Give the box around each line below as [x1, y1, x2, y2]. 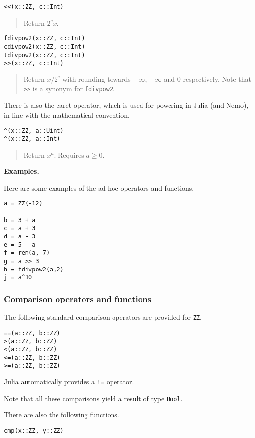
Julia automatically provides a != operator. [4, 376, 134, 387]
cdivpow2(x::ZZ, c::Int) [4, 43, 85, 50]
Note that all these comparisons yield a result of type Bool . [4, 393, 183, 403]
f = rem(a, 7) [4, 249, 50, 257]
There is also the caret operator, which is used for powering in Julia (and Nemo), [4, 100, 249, 110]
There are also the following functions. [4, 409, 119, 420]
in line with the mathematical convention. [4, 109, 130, 120]
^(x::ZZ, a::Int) [4, 135, 60, 142]
